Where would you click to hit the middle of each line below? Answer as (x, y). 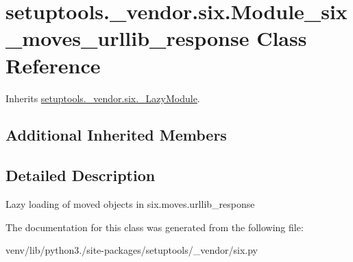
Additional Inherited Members (116, 135)
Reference (53, 65)
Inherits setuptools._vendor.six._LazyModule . (103, 98)
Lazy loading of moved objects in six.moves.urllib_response (130, 204)
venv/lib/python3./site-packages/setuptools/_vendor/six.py (132, 250)
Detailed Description (81, 175)
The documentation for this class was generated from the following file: (155, 227)
